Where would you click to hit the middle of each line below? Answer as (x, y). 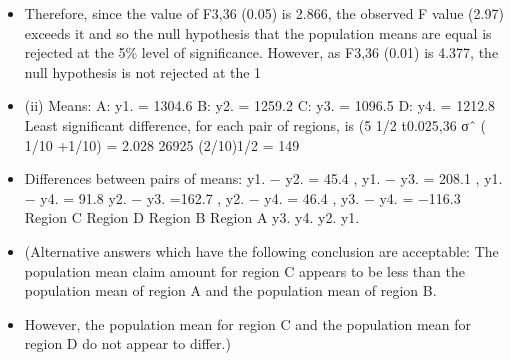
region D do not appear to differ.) (127, 343)
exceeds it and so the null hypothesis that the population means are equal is (258, 32)
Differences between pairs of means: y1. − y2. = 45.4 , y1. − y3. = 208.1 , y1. (263, 178)
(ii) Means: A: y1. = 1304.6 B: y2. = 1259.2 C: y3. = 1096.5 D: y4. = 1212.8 (260, 105)
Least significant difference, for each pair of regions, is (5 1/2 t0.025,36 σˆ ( (255, 124)
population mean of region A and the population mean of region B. (230, 290)
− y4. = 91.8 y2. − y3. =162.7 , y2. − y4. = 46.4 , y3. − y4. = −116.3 (242, 197)
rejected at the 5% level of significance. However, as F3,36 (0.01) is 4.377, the (261, 52)
